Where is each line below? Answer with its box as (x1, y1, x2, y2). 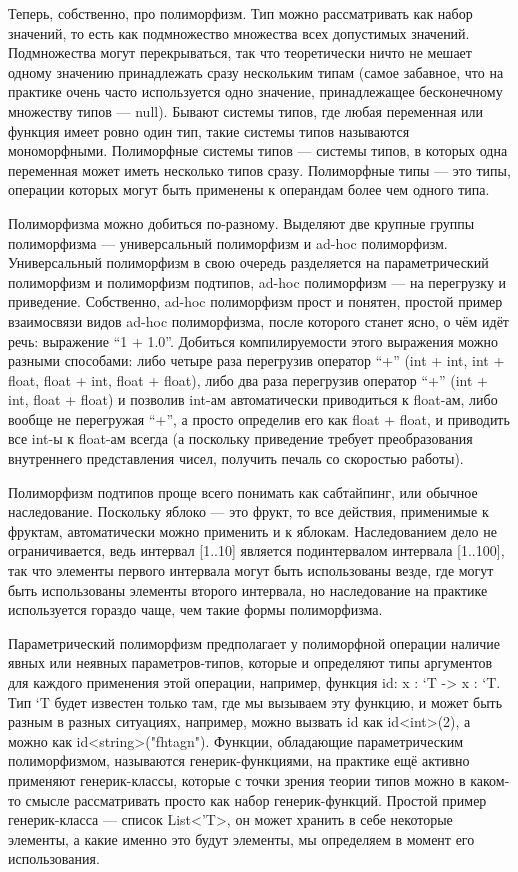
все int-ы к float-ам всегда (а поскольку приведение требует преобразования (8, 428, 473, 449)
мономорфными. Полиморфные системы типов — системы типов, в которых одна (8, 140, 508, 161)
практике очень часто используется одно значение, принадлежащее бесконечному (8, 81, 503, 102)
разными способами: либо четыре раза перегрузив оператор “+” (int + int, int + (8, 350, 505, 371)
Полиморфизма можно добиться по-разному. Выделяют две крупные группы (8, 212, 475, 233)
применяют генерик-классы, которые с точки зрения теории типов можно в (8, 769, 466, 790)
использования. (8, 848, 100, 869)
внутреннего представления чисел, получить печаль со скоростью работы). (8, 448, 464, 469)
